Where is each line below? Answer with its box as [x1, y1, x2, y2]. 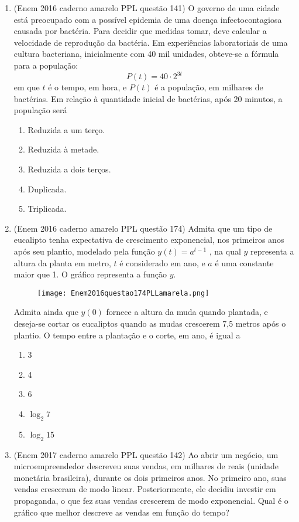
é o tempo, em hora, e [48, 81, 127, 93]
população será [13, 104, 67, 116]
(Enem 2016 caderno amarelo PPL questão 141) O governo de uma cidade [13, 2, 280, 13]
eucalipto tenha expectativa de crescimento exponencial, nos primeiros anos [13, 233, 284, 246]
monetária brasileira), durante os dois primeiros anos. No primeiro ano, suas [13, 471, 287, 483]
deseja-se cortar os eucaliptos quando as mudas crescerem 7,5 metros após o [13, 317, 286, 330]
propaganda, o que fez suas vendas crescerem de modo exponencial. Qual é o [13, 494, 288, 506]
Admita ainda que [13, 306, 78, 318]
